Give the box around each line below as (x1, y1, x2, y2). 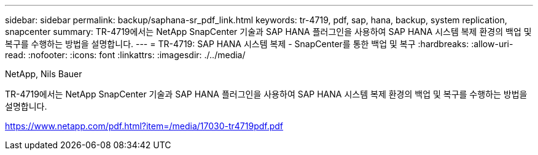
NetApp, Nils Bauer (5, 69, 82, 79)
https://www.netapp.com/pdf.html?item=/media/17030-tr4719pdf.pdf (5, 121, 284, 131)
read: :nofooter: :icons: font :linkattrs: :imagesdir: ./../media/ (5, 50, 246, 60)
